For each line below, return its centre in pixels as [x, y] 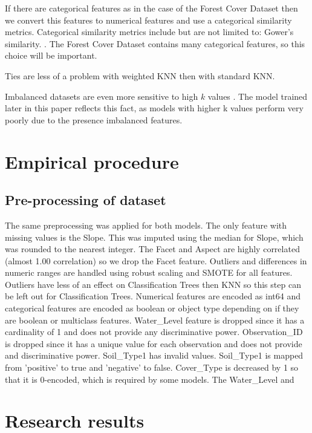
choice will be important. [51, 55]
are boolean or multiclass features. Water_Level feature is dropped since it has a [155, 320]
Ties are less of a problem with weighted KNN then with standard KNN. [140, 75]
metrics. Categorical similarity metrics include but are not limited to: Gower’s [149, 32]
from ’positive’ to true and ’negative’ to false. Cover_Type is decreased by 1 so [152, 367]
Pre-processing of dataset [86, 200]
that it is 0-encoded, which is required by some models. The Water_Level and [150, 379]
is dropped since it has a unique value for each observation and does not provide [154, 343]
